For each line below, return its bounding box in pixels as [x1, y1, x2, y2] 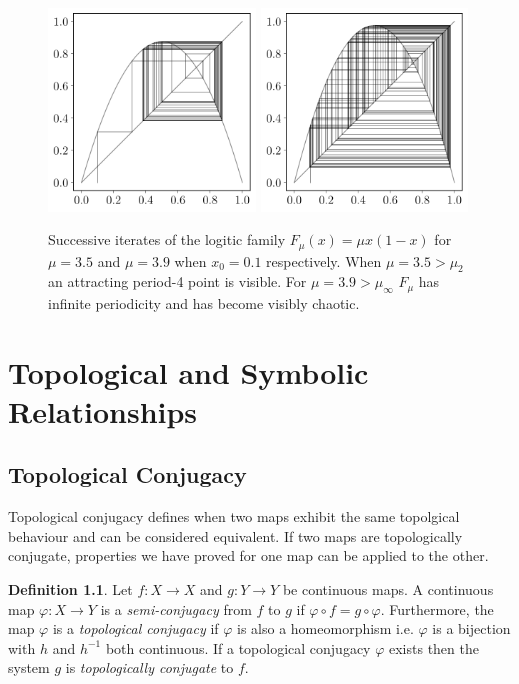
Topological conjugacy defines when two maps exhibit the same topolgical [8, 506, 460, 527]
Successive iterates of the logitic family [48, 229, 286, 250]
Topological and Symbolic [8, 351, 369, 392]
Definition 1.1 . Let [8, 579, 133, 599]
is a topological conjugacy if [52, 618, 219, 639]
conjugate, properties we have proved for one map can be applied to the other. [8, 545, 489, 566]
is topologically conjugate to [65, 657, 234, 678]
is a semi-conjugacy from [100, 598, 252, 619]
